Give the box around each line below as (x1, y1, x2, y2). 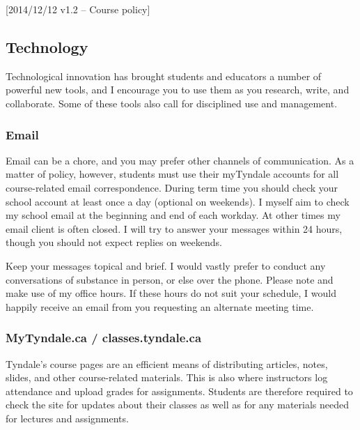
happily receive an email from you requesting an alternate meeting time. (6, 299, 314, 314)
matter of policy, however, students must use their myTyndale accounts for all (6, 167, 339, 181)
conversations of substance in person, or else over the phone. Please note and (6, 272, 334, 286)
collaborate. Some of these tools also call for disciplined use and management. (6, 95, 338, 110)
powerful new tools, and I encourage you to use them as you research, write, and (6, 82, 350, 97)
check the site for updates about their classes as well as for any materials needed (6, 397, 350, 412)
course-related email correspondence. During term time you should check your (6, 180, 338, 194)
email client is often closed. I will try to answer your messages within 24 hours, (6, 221, 343, 236)
